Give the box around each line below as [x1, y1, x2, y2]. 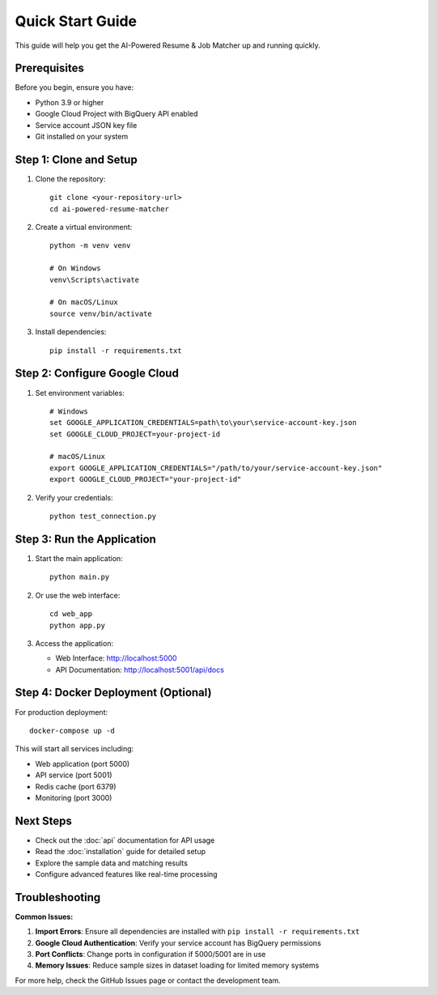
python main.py [49, 572, 110, 582]
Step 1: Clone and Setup [15, 152, 138, 166]
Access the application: [35, 638, 113, 648]
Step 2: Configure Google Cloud [15, 367, 180, 381]
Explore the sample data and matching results [35, 858, 188, 868]
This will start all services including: [15, 744, 134, 754]
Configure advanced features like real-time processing [35, 870, 218, 878]
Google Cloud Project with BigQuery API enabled [35, 109, 198, 119]
